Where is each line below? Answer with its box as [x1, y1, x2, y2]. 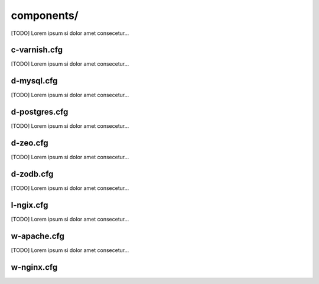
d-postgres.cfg [11, 107, 69, 117]
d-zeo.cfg [11, 138, 48, 148]
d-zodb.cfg [11, 169, 54, 179]
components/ [11, 9, 79, 22]
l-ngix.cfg [11, 200, 48, 210]
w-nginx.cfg [11, 262, 58, 272]
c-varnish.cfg [11, 45, 63, 55]
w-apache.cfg [11, 231, 64, 241]
